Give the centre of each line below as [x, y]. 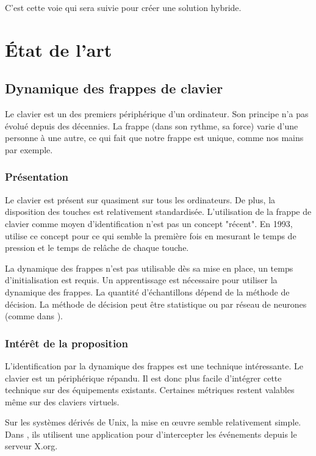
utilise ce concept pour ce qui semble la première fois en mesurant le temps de [151, 235]
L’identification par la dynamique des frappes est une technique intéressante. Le [154, 365]
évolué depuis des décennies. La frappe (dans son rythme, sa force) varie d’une [152, 125]
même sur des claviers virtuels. [62, 401]
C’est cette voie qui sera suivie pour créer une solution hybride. [123, 7]
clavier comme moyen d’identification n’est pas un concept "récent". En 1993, [149, 223]
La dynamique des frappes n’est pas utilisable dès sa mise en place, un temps [149, 268]
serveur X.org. [31, 446]
